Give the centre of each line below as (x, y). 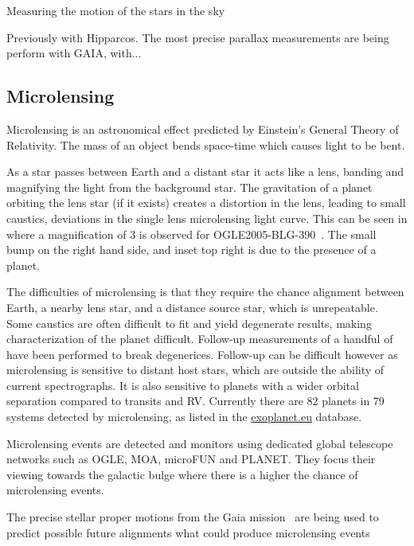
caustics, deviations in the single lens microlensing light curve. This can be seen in (207, 218)
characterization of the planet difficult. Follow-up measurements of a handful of (200, 339)
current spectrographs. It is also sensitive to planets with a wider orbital (183, 385)
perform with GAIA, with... (74, 53)
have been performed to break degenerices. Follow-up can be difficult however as (202, 354)
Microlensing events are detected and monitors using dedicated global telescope (200, 443)
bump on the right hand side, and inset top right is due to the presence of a (191, 250)
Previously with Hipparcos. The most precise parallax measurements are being (198, 37)
